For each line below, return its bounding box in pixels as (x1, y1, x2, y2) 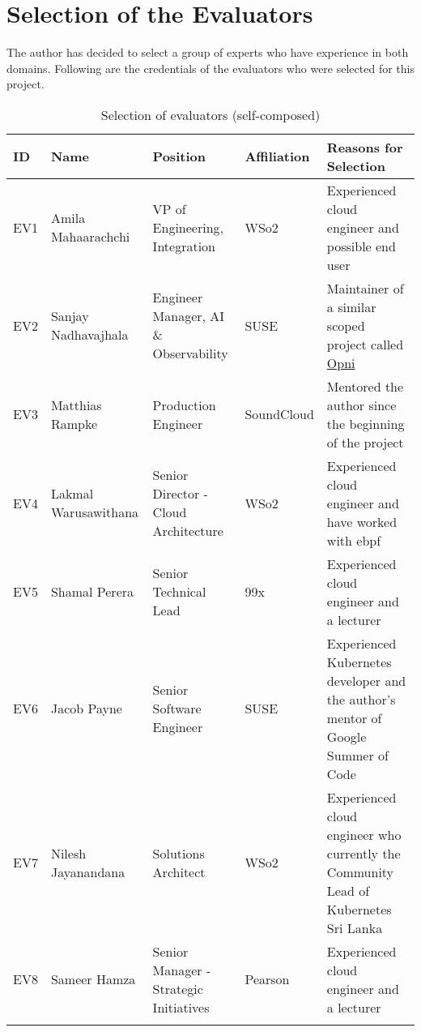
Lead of (326, 880, 370, 900)
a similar (326, 297, 376, 316)
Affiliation (245, 147, 310, 166)
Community (326, 862, 394, 881)
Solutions (152, 843, 205, 863)
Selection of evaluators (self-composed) (100, 105, 321, 124)
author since (326, 395, 397, 414)
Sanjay (50, 306, 89, 326)
